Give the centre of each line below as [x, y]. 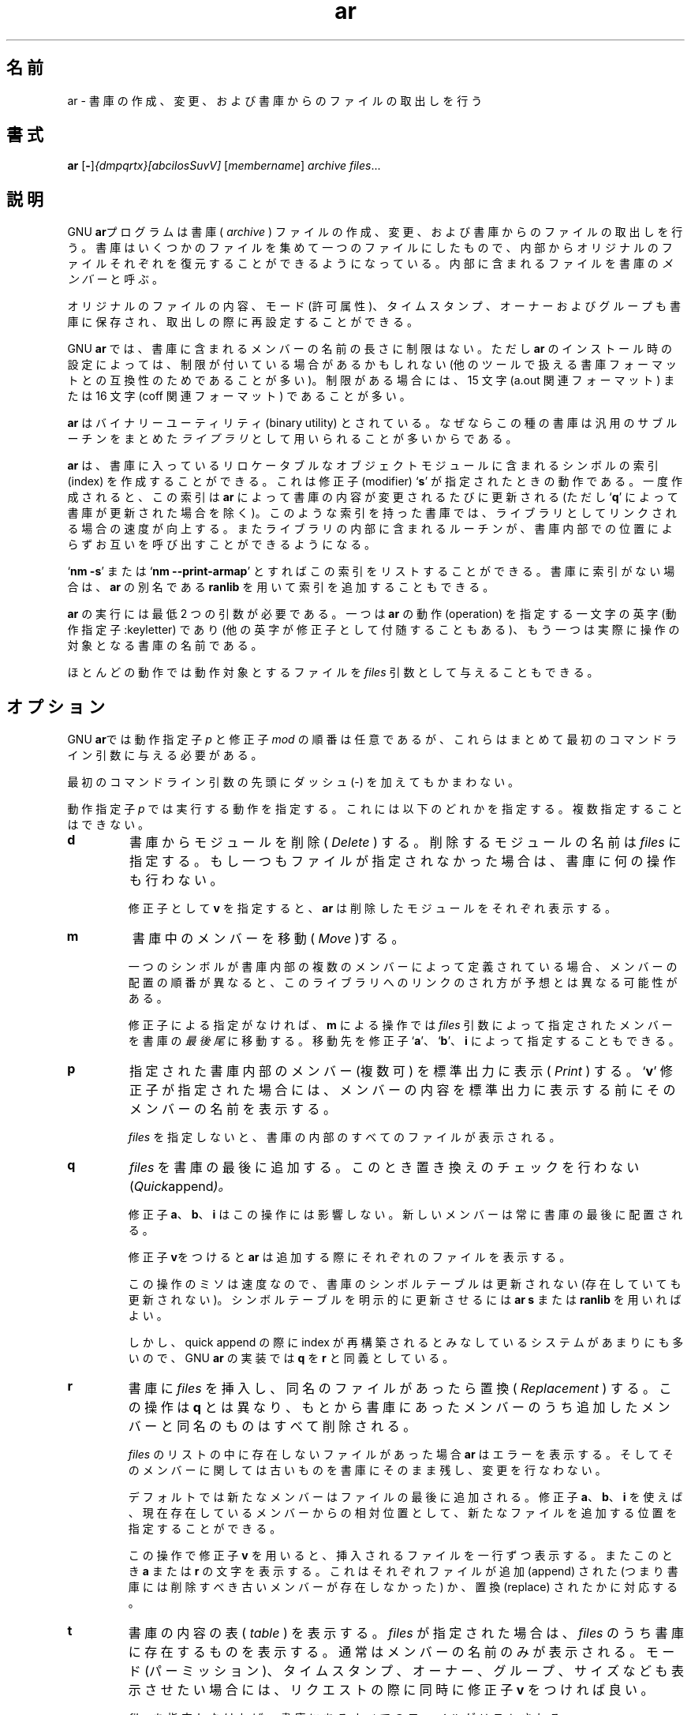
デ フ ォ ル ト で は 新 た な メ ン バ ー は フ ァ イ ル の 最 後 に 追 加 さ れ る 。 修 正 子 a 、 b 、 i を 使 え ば [405, 1497]
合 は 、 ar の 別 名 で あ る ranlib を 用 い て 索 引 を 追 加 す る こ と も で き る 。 [281, 587]
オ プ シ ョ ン [56, 706]
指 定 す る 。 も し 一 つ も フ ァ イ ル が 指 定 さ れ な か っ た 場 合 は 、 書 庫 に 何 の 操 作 [402, 861]
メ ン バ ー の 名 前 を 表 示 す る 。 [233, 1109]
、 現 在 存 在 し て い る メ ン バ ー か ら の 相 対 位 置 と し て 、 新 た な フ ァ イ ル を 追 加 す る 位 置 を [403, 1513]
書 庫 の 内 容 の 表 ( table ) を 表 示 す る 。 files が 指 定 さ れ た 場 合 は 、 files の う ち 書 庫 [406, 1633]
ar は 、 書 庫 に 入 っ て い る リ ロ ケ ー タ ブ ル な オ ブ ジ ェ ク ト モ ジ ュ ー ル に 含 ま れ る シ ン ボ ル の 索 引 [363, 466]
